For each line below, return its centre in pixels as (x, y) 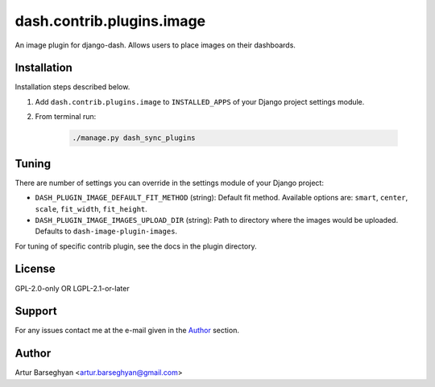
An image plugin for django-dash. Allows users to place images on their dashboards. (155, 45)
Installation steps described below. (72, 87)
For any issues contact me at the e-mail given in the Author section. (127, 331)
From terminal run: (66, 117)
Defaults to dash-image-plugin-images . (106, 231)
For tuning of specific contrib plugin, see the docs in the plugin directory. (136, 246)
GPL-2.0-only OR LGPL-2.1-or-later (72, 288)
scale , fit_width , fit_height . (91, 208)
